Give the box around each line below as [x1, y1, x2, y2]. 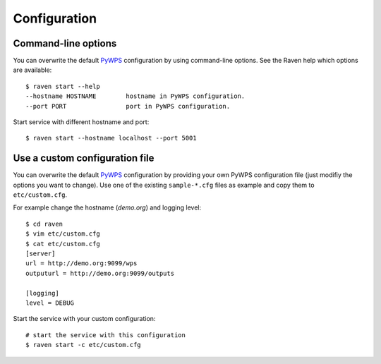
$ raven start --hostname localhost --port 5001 [25, 134, 197, 142]
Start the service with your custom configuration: [13, 315, 156, 323]
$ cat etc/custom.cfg [25, 240, 100, 248]
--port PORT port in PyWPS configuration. [25, 102, 231, 110]
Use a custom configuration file [13, 152, 155, 164]
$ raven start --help [25, 82, 100, 90]
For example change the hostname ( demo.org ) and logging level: [13, 203, 201, 212]
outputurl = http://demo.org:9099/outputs [25, 269, 175, 277]
